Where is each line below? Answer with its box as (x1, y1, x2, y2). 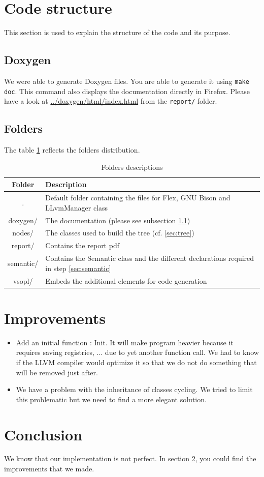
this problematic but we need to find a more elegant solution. (16, 394, 207, 404)
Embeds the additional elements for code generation (45, 275, 207, 286)
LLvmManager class (45, 202, 108, 213)
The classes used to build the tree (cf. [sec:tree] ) (45, 227, 194, 238)
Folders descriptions (101, 161, 163, 172)
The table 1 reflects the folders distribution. (4, 144, 140, 155)
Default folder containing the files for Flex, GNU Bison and (45, 192, 230, 203)
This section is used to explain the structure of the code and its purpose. (4, 27, 230, 38)
